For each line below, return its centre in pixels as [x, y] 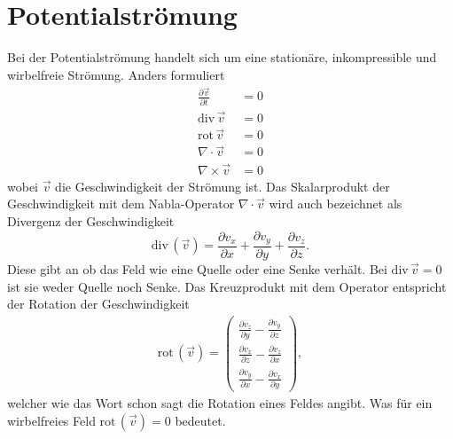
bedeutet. [200, 420]
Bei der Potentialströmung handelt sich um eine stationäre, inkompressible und [222, 57]
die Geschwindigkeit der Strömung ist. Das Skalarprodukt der [223, 186]
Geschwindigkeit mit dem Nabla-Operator [121, 204]
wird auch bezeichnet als [336, 204]
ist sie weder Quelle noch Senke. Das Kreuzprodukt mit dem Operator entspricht [227, 286]
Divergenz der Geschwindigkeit [91, 220]
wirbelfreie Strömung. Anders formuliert [116, 74]
